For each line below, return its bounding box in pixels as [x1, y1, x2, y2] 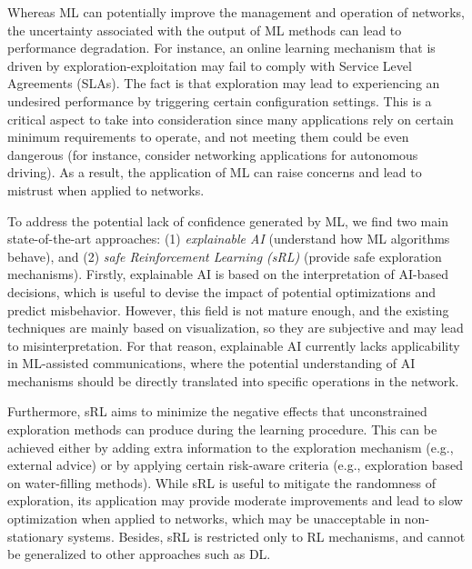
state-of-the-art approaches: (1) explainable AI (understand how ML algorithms [7, 229, 450, 248]
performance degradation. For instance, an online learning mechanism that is [7, 38, 436, 57]
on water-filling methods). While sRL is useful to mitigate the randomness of [7, 473, 437, 492]
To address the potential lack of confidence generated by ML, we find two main [7, 211, 448, 230]
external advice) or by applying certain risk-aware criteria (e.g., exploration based [7, 455, 463, 474]
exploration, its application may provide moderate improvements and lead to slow [7, 491, 463, 510]
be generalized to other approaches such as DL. [7, 544, 271, 564]
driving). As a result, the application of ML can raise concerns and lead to [7, 163, 422, 182]
